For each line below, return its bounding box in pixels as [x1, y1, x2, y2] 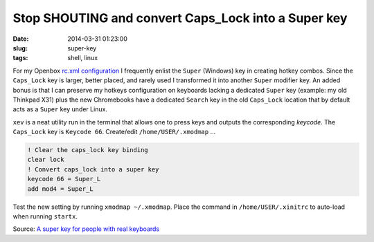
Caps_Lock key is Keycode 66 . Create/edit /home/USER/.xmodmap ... [12, 128, 216, 136]
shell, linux [67, 54, 98, 62]
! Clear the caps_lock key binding [27, 146, 148, 154]
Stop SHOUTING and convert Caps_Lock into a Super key [12, 10, 348, 26]
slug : [12, 44, 28, 52]
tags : [12, 54, 28, 62]
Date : [12, 35, 29, 43]
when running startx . [12, 212, 78, 221]
